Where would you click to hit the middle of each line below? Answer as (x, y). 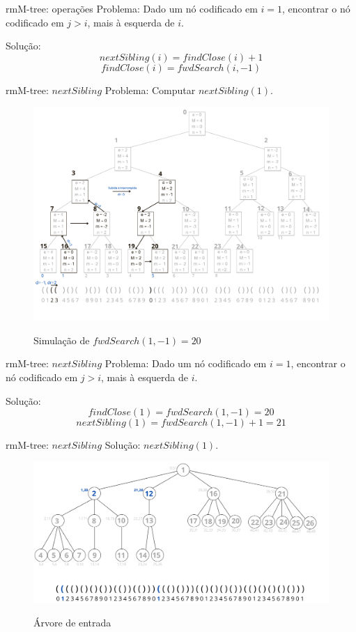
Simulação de (62, 340)
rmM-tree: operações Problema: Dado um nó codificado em (132, 8)
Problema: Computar (150, 90)
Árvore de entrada (72, 622)
